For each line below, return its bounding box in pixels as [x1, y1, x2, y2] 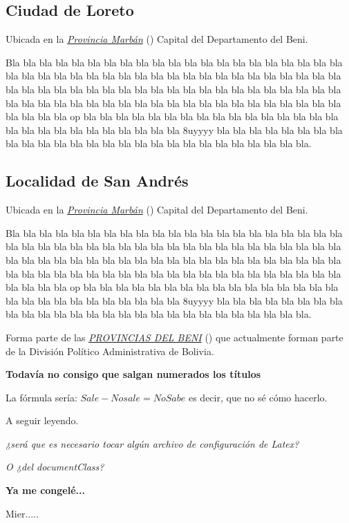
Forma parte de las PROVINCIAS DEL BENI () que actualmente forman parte [6, 330, 343, 344]
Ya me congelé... [6, 483, 85, 497]
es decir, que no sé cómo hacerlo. [188, 390, 328, 404]
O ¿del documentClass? [6, 459, 104, 474]
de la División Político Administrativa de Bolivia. [6, 343, 214, 358]
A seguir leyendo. [6, 413, 79, 428]
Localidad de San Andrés [6, 170, 189, 191]
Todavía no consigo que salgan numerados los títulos [6, 367, 261, 381]
